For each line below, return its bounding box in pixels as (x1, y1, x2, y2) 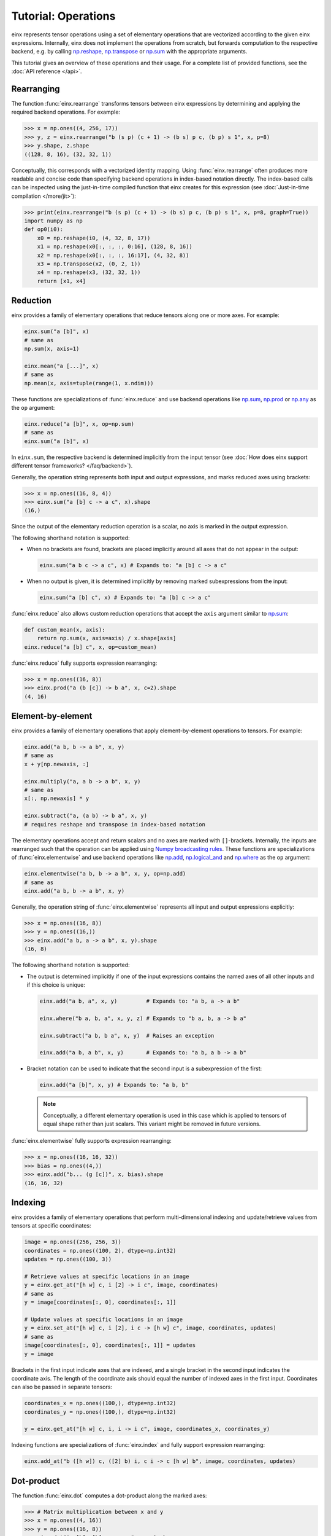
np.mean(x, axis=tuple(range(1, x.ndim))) (24, 380, 154, 386)
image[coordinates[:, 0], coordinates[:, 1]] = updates (24, 1342, 196, 1349)
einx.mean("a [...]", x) (24, 362, 99, 369)
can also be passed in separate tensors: (11, 1383, 113, 1391)
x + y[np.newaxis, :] (24, 761, 89, 767)
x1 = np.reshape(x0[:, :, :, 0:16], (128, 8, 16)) (37, 243, 192, 250)
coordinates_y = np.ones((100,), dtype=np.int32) (24, 1408, 177, 1416)
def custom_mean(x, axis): (24, 627, 105, 633)
